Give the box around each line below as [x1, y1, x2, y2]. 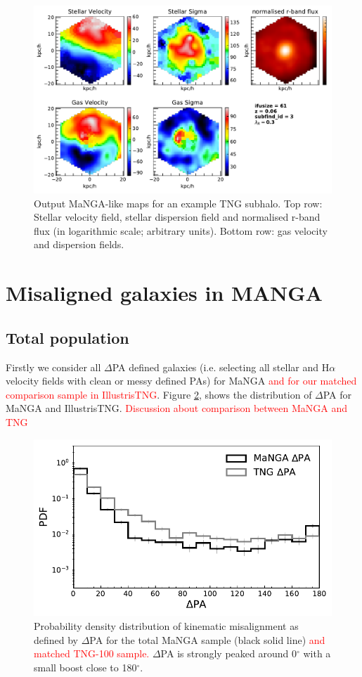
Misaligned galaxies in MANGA [6, 278, 323, 307]
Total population [6, 326, 129, 348]
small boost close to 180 [34, 659, 137, 674]
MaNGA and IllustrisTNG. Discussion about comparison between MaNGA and [6, 401, 348, 415]
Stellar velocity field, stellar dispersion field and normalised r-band [34, 209, 321, 224]
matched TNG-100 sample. [34, 646, 150, 661]
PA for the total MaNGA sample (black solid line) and [89, 632, 325, 647]
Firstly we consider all [6, 359, 101, 374]
